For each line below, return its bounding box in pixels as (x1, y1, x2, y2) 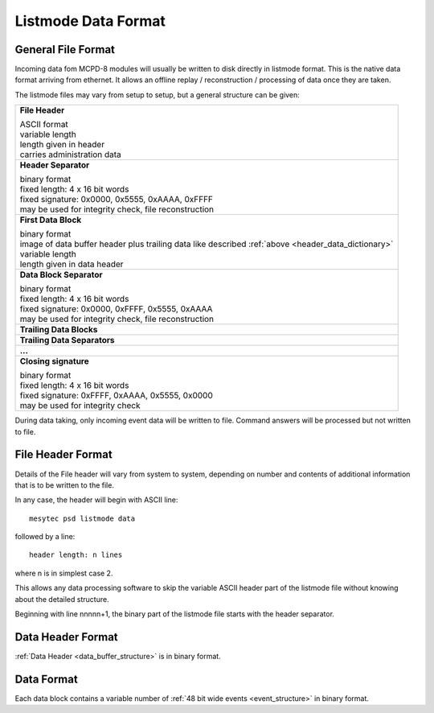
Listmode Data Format (14, 12, 166, 30)
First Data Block (19, 214, 82, 225)
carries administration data (19, 149, 122, 160)
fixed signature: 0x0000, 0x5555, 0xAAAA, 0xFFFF (19, 194, 213, 205)
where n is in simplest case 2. (14, 568, 113, 578)
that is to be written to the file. (14, 480, 114, 490)
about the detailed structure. (14, 594, 109, 604)
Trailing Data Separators (19, 335, 115, 346)
